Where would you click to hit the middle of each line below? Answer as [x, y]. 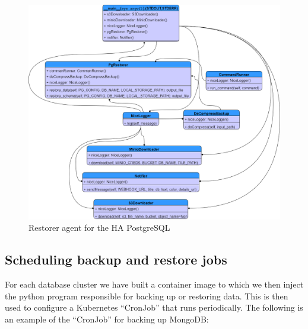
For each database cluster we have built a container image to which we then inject [154, 284]
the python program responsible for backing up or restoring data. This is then [147, 296]
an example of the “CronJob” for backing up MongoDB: [107, 319]
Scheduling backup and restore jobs [116, 259]
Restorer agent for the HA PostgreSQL [99, 228]
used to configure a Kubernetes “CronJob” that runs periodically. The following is [154, 307]
